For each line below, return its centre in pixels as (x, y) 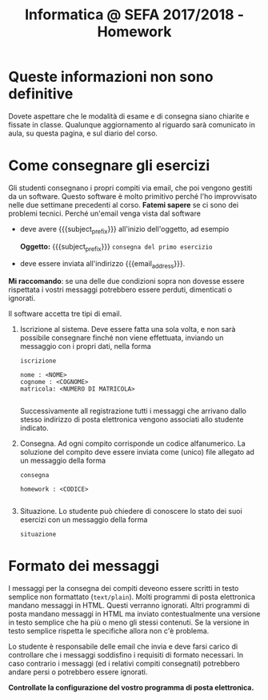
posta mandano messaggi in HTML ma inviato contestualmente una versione (134, 614)
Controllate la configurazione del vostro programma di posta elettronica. (131, 688)
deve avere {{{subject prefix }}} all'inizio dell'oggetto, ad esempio (124, 230)
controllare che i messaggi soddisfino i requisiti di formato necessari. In (126, 655)
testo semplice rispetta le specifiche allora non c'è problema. (109, 631)
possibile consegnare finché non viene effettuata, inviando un (122, 338)
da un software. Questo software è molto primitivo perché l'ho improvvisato (133, 196)
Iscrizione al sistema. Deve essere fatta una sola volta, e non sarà (128, 330)
